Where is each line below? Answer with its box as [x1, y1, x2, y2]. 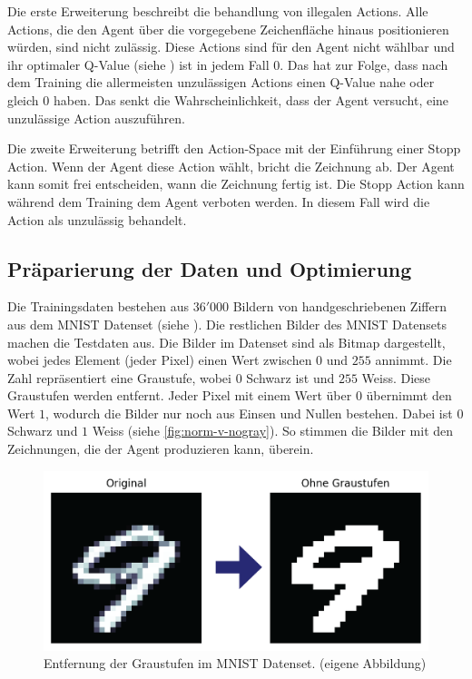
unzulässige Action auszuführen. [7, 108, 185, 127]
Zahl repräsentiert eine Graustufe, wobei [7, 368, 231, 387]
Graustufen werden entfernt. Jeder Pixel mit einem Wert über [7, 386, 352, 405]
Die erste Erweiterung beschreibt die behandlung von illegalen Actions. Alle [7, 2, 428, 20]
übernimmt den [366, 386, 452, 405]
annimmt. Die [375, 350, 452, 369]
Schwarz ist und [246, 368, 335, 387]
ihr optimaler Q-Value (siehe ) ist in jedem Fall [7, 54, 270, 74]
